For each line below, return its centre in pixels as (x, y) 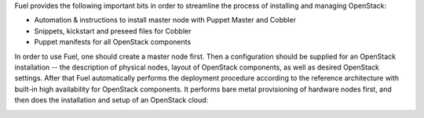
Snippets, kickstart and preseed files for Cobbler (113, 30)
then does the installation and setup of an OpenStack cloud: (111, 100)
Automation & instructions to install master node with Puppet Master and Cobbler (165, 20)
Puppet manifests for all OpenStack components (113, 42)
